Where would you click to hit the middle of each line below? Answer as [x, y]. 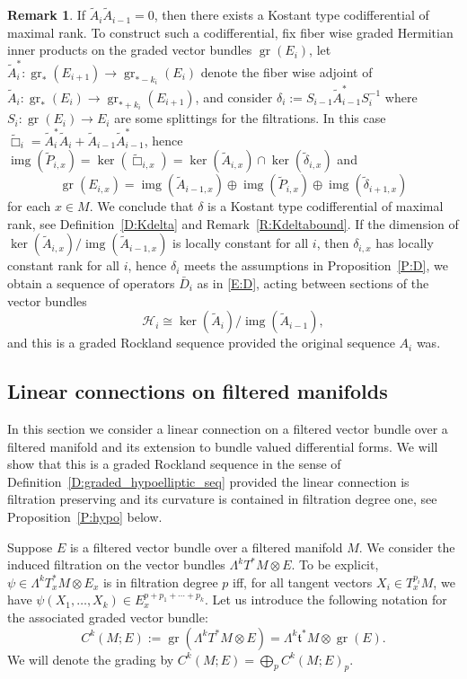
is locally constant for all [241, 243]
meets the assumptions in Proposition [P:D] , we [316, 265]
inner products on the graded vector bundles [130, 50]
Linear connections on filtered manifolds [198, 391]
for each [29, 206]
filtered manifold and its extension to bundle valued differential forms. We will [223, 446]
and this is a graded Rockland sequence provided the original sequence [201, 343]
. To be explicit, [335, 564]
